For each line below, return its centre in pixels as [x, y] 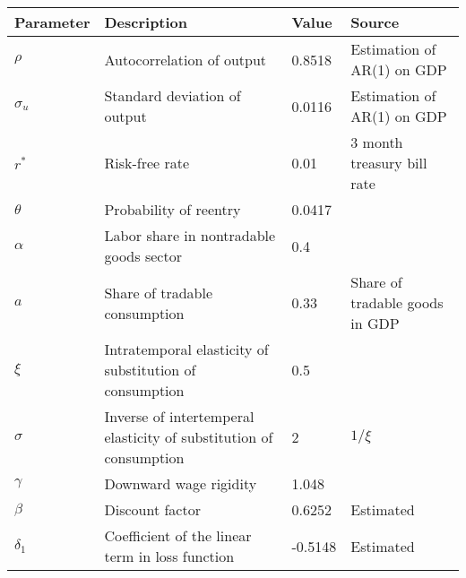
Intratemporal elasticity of [186, 349]
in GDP [375, 323]
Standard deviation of [173, 95]
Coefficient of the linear [178, 535]
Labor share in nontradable [190, 235]
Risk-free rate [147, 163]
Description [146, 22]
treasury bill [389, 163]
